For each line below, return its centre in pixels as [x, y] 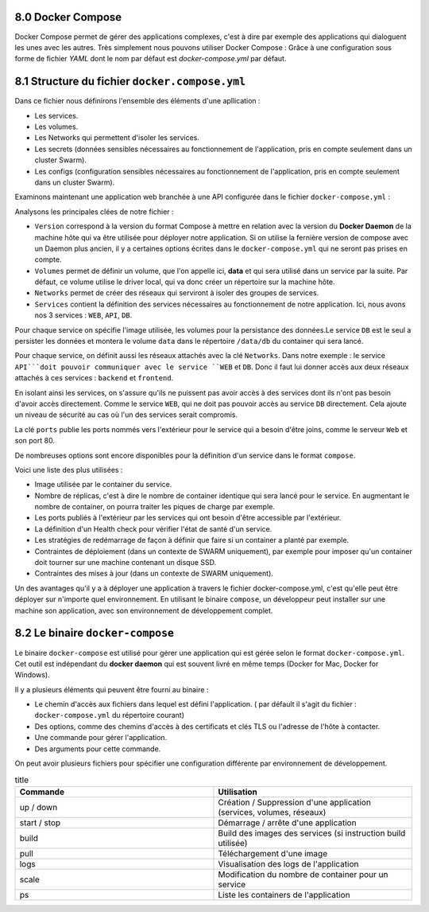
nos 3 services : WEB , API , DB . [83, 315]
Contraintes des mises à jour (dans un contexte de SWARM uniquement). [154, 574]
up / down [39, 807]
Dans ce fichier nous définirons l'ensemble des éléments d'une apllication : [138, 101]
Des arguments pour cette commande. [98, 749]
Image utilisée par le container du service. [103, 485]
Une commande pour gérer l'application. [101, 738]
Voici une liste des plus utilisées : [69, 470]
